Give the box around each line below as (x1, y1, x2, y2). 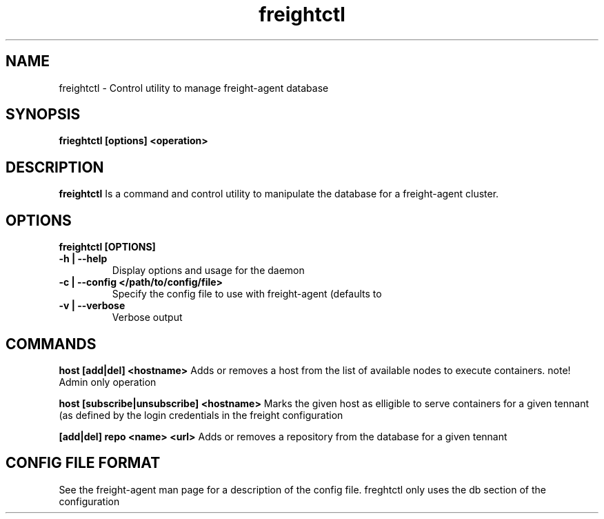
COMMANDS (6, 335, 97, 353)
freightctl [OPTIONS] (59, 241, 156, 253)
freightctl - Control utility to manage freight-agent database (59, 81, 329, 94)
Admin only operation (59, 375, 157, 388)
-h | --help (59, 253, 108, 265)
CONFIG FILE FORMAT (6, 454, 161, 472)
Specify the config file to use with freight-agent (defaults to (112, 288, 382, 300)
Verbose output (112, 311, 183, 324)
